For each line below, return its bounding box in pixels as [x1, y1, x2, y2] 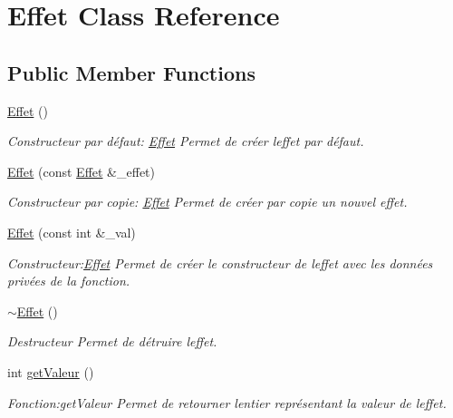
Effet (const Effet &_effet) [7, 161, 155, 180]
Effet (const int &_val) [7, 222, 136, 241]
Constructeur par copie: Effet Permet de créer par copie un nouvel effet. [7, 192, 408, 211]
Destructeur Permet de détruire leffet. [7, 332, 217, 351]
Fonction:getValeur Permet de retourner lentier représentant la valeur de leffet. [7, 393, 447, 412]
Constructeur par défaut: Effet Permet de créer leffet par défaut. [7, 131, 364, 151]
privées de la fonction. [7, 271, 130, 290]
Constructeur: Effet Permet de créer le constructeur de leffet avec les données [7, 253, 433, 272]
